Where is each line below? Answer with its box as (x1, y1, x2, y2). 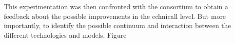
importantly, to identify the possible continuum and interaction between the (4, 20, 231, 30)
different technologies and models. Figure (4, 29, 127, 40)
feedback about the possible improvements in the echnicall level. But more (4, 11, 226, 21)
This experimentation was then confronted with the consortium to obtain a (4, 1, 229, 11)
